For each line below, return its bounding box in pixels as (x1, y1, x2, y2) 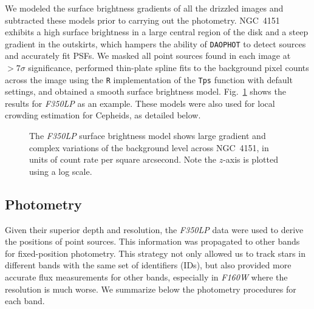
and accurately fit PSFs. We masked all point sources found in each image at (5, 49, 291, 62)
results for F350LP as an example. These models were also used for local (5, 97, 275, 109)
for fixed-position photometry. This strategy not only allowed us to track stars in (5, 246, 305, 259)
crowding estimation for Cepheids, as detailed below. (5, 109, 201, 121)
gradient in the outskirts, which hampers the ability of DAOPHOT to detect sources (5, 37, 306, 50)
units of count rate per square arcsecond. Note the (29, 153, 216, 166)
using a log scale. (29, 165, 92, 177)
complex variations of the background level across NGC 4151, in (29, 141, 269, 154)
